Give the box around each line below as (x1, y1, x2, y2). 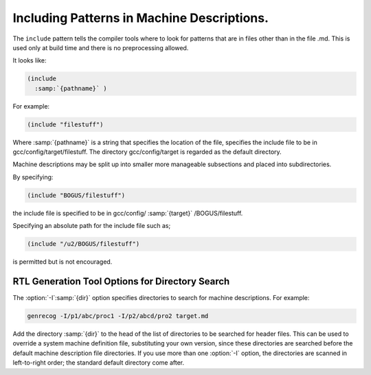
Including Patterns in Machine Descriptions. (12, 10, 269, 25)
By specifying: (12, 172, 54, 181)
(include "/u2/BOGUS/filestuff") (27, 240, 140, 248)
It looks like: (12, 56, 47, 65)
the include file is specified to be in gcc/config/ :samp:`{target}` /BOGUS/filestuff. (12, 209, 243, 217)
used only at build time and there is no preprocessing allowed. (12, 43, 189, 52)
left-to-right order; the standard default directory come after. (12, 359, 185, 367)
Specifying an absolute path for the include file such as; (12, 222, 171, 230)
